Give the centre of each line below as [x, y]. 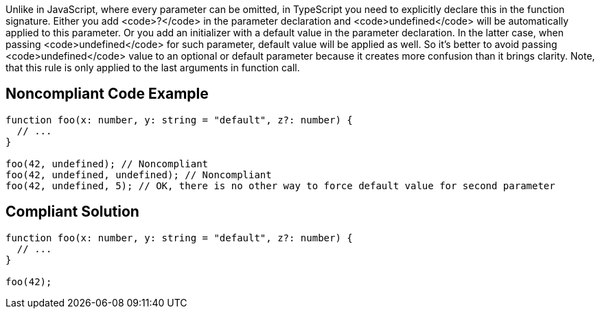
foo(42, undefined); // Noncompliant [107, 164]
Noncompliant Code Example [107, 94]
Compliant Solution [72, 212]
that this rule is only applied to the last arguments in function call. [153, 68]
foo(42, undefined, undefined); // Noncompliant [139, 174]
